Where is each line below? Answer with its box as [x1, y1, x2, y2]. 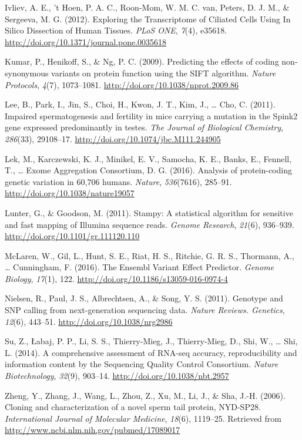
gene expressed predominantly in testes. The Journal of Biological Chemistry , [5, 121, 283, 133]
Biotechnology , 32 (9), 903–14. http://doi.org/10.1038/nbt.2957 [5, 370, 229, 382]
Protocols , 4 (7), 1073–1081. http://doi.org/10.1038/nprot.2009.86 [5, 78, 239, 90]
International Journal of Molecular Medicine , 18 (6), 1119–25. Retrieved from [5, 412, 281, 424]
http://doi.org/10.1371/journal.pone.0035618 [5, 35, 167, 48]
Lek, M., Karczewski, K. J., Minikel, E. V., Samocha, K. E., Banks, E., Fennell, [5, 152, 292, 164]
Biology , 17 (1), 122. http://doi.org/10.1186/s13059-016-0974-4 [5, 272, 228, 284]
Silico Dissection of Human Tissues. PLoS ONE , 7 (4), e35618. [5, 24, 227, 36]
